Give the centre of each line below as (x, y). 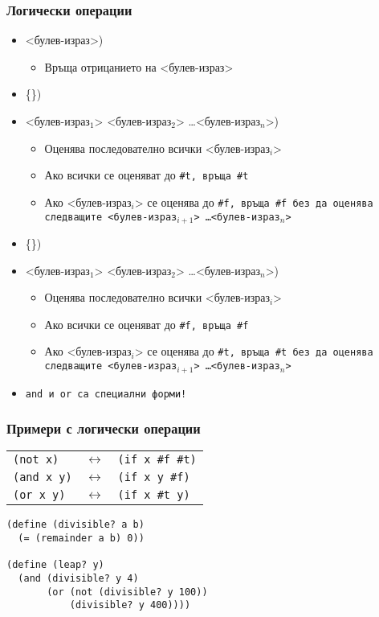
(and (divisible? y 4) (78, 578)
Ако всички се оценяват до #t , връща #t (147, 175)
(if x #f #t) (157, 460)
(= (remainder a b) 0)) (81, 539)
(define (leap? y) (55, 565)
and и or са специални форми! (106, 394)
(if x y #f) (154, 477)
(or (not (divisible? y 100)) (127, 592)
